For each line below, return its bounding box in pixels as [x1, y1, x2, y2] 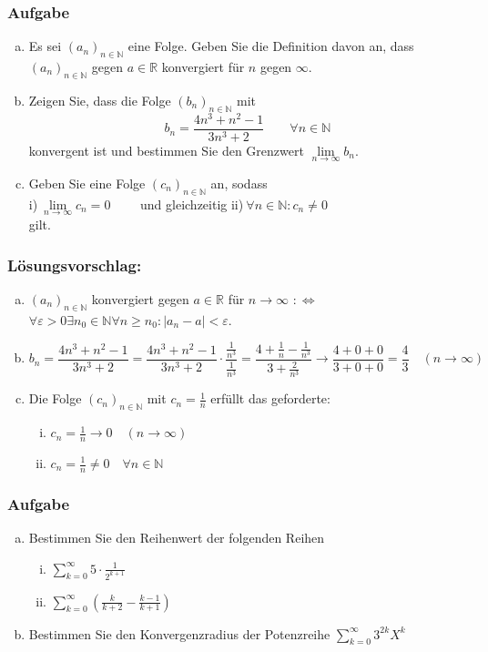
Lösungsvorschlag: [7, 253, 142, 276]
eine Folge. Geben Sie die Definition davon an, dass [127, 36, 414, 56]
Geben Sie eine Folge [28, 173, 146, 192]
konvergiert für [161, 57, 245, 76]
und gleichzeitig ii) [140, 194, 244, 213]
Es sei [28, 36, 62, 56]
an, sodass [210, 173, 268, 192]
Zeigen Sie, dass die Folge [28, 90, 171, 109]
